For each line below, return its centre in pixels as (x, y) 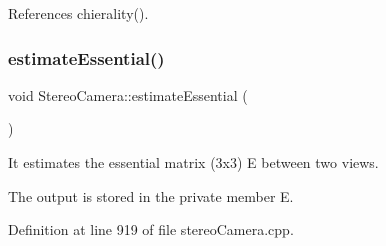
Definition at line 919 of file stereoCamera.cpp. (151, 229)
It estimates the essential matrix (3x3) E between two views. (193, 162)
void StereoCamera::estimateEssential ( (128, 94)
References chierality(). (78, 13)
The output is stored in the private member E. (151, 195)
